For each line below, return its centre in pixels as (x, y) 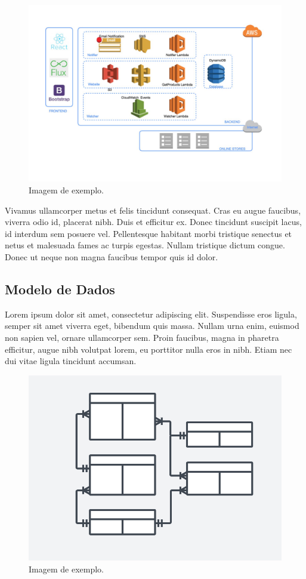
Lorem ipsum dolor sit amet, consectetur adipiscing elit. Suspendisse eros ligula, (151, 314)
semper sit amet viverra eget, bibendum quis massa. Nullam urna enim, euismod (152, 326)
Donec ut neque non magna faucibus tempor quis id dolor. (112, 257)
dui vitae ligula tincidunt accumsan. (71, 361)
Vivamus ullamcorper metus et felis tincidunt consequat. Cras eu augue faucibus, (153, 210)
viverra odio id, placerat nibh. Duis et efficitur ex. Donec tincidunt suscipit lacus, (153, 222)
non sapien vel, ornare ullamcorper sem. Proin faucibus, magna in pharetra (142, 338)
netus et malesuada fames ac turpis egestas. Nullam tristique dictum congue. (145, 245)
